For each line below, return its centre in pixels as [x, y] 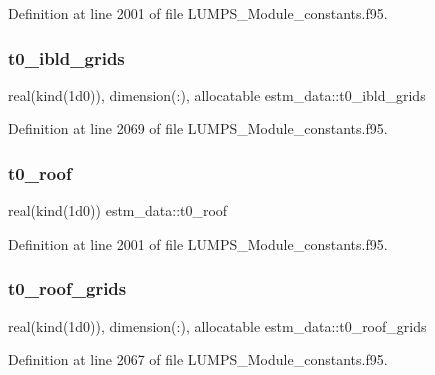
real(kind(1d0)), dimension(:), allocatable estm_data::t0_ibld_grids [217, 94]
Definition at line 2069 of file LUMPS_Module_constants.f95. [198, 128]
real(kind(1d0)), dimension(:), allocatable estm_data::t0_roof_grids [217, 325]
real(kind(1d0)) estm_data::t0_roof [118, 210]
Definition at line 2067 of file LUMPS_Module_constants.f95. [198, 359]
